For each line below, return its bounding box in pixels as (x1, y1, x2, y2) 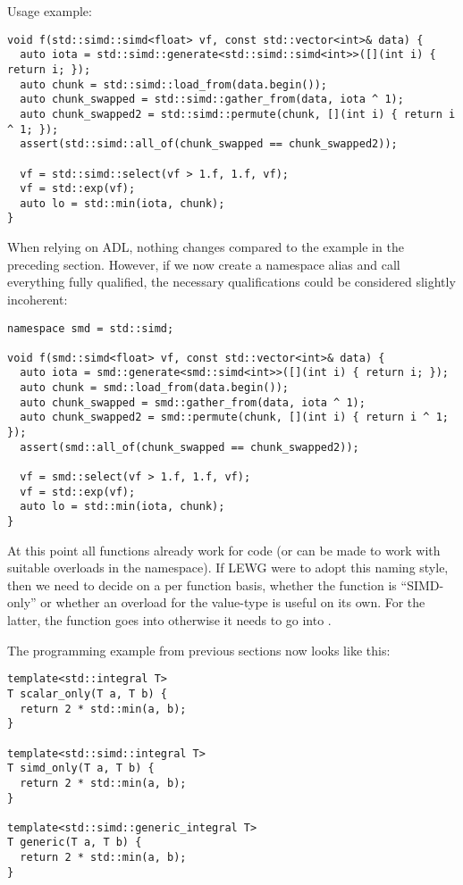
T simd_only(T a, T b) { (7, 762, 155, 775)
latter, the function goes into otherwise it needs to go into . (7, 611, 332, 630)
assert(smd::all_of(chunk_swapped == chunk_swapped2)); (20, 440, 359, 454)
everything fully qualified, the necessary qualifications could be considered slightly (7, 272, 456, 291)
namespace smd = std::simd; (7, 321, 174, 335)
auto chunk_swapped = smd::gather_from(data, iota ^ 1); (20, 396, 366, 409)
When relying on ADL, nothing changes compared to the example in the (7, 238, 404, 256)
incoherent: (7, 289, 68, 308)
